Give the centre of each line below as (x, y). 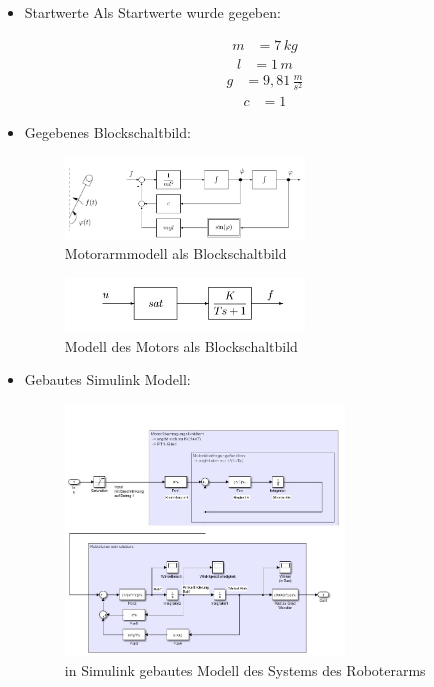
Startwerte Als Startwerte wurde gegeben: (152, 12)
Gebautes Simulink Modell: (107, 379)
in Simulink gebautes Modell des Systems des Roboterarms (245, 670)
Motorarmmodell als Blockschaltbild (175, 253)
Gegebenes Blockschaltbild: (107, 132)
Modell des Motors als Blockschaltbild (181, 345)
